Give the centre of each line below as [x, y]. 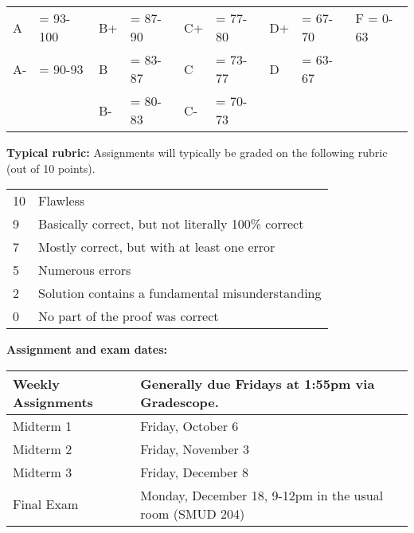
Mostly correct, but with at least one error [157, 247]
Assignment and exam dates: [87, 349]
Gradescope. [180, 402]
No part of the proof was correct [129, 316]
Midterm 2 [43, 449]
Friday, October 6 [189, 425]
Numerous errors [85, 270]
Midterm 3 [43, 472]
